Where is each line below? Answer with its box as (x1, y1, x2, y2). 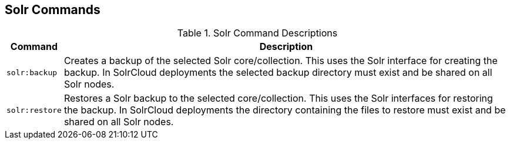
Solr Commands (5, 2, 100, 17)
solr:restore (6, 105, 62, 115)
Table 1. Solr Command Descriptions (177, 27, 338, 39)
